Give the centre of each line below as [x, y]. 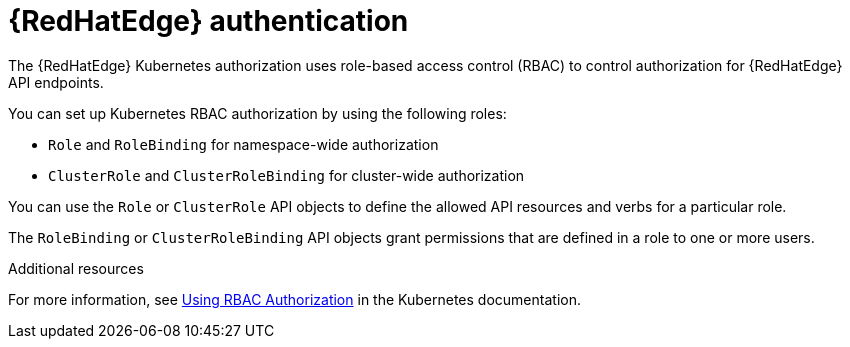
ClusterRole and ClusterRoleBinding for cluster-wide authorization [286, 175]
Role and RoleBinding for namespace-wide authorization [243, 144]
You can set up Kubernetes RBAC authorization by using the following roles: [257, 113]
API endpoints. [56, 82]
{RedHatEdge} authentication [208, 21]
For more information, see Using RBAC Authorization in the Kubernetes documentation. [294, 299]
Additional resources [76, 268]
